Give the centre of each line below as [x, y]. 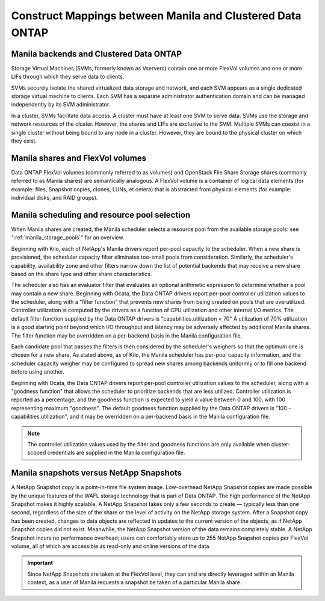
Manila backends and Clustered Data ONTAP [96, 54]
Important [40, 563]
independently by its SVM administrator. [61, 105]
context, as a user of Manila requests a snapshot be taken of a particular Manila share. [135, 582]
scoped [37, 453]
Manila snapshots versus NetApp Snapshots [97, 473]
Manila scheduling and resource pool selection [101, 214]
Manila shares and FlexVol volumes [79, 158]
